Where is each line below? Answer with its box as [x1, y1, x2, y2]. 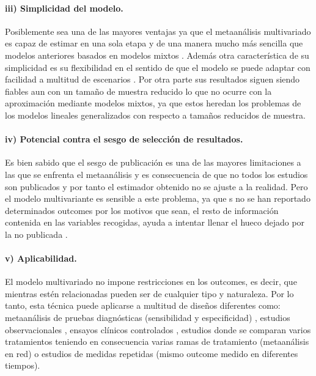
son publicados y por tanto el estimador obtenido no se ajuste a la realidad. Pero [5, 180, 308, 193]
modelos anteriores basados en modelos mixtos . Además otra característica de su [5, 48, 309, 61]
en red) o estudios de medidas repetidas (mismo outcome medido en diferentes [5, 347, 298, 359]
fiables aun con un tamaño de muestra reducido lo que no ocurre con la [5, 84, 272, 97]
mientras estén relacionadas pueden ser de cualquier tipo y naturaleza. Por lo [5, 287, 294, 300]
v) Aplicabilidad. [5, 252, 77, 265]
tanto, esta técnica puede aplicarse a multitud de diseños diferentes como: [5, 299, 281, 312]
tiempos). [5, 359, 40, 372]
